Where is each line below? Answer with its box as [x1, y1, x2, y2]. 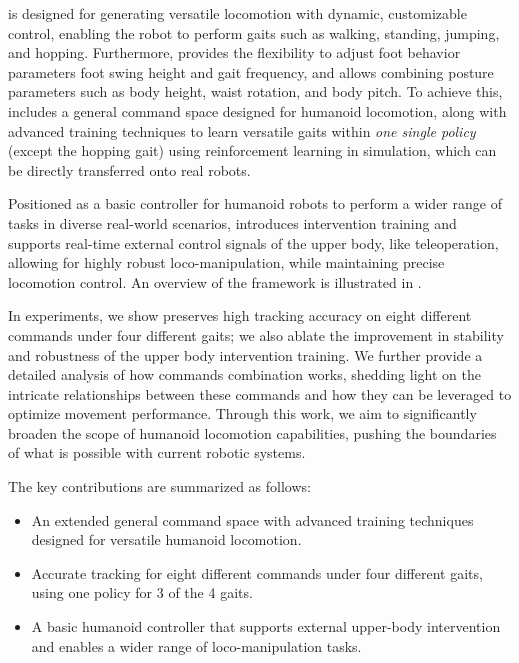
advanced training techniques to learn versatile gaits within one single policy [8, 120, 476, 141]
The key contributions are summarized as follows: [8, 476, 311, 497]
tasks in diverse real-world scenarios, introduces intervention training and [8, 212, 457, 233]
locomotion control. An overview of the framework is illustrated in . [8, 271, 422, 292]
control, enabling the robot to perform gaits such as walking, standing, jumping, [8, 22, 500, 43]
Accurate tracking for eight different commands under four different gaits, [31, 562, 483, 583]
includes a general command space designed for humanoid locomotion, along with [8, 100, 507, 121]
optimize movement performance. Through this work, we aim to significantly [8, 403, 477, 424]
